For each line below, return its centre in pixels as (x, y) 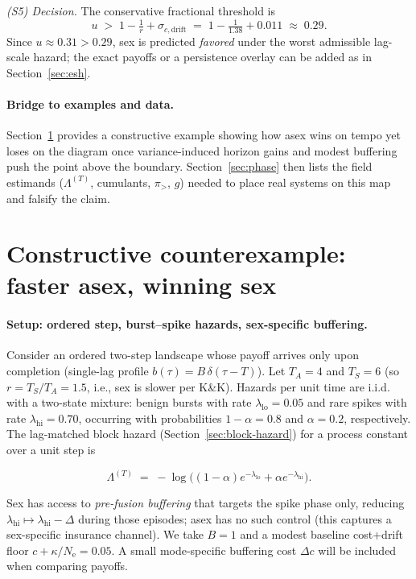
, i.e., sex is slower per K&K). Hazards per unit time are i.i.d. (238, 386)
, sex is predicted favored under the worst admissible (241, 41)
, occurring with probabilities (150, 418)
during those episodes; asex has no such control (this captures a (235, 518)
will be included (357, 550)
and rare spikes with (357, 402)
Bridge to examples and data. (90, 103)
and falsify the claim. (58, 198)
